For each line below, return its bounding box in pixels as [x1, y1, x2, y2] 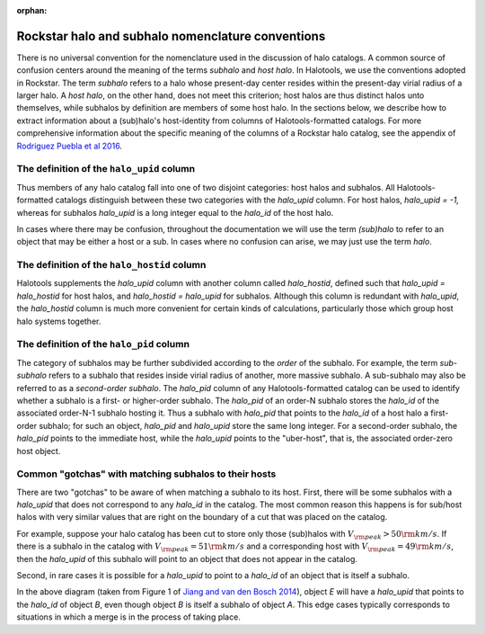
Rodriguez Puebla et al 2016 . [16, 140, 123, 151]
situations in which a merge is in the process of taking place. [16, 612, 242, 622]
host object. [16, 445, 61, 456]
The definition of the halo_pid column [16, 338, 190, 351]
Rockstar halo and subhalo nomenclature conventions [16, 28, 326, 44]
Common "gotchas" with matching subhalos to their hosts [16, 468, 277, 480]
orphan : [16, 5, 48, 15]
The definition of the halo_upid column [16, 163, 196, 175]
